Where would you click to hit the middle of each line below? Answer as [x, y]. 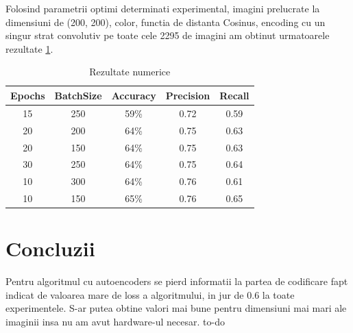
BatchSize [78, 95]
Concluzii [50, 248]
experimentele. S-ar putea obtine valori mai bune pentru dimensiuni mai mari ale [176, 308]
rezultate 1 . [29, 48]
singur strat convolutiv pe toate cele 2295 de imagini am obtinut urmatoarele [168, 35]
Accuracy [134, 95]
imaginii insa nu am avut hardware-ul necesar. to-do [115, 322]
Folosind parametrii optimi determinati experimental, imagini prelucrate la [163, 8]
